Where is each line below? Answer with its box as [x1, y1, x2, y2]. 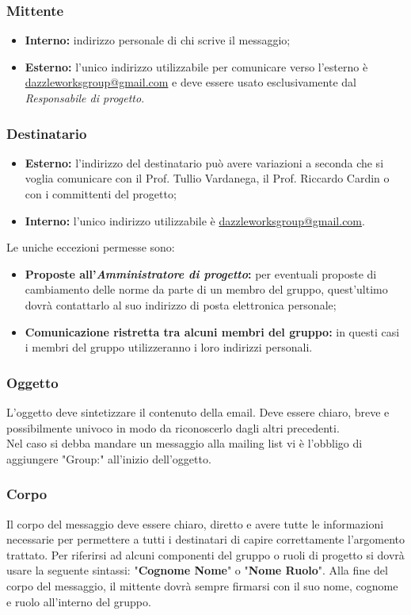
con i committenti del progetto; [25, 186, 177, 202]
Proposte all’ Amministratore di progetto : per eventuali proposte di [25, 265, 377, 282]
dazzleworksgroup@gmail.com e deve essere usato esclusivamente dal [25, 74, 356, 90]
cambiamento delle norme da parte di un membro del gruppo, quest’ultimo [25, 281, 388, 298]
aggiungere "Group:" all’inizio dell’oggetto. [6, 450, 211, 467]
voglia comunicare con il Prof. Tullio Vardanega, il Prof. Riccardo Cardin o [25, 170, 390, 186]
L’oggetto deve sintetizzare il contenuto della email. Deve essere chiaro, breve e [6, 403, 390, 420]
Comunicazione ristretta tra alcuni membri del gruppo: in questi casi [25, 323, 400, 340]
